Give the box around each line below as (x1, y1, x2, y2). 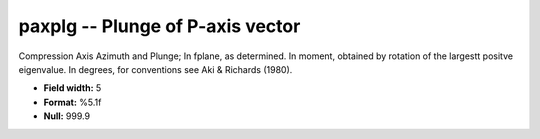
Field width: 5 (43, 82, 102, 94)
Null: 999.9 (43, 110, 90, 122)
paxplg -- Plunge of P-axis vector (18, 15, 301, 37)
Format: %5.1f (43, 96, 102, 108)
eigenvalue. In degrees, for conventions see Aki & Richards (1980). (18, 63, 293, 75)
